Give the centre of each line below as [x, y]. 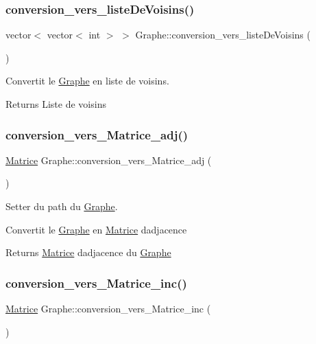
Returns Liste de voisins [56, 104]
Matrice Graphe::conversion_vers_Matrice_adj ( [109, 160]
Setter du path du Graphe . [62, 206]
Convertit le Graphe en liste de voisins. [87, 81]
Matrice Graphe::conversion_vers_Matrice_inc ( [108, 308]
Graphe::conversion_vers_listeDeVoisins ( [223, 35]
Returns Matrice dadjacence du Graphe [88, 252]
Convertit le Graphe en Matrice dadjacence [96, 229]
